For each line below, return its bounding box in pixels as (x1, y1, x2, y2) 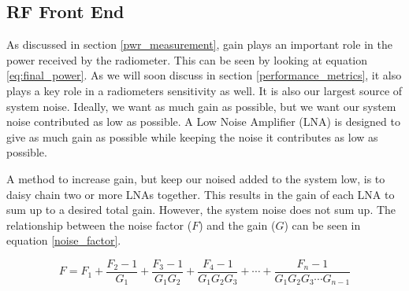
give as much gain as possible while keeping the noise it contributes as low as (6, 128, 378, 145)
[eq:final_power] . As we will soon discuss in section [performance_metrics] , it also (6, 67, 402, 83)
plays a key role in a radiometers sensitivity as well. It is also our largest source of (6, 82, 403, 98)
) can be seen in (284, 216, 361, 233)
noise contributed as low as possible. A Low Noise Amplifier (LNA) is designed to (6, 113, 400, 130)
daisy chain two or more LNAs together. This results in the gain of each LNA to (6, 186, 395, 202)
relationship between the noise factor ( (6, 216, 192, 233)
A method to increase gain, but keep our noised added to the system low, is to (6, 170, 385, 186)
